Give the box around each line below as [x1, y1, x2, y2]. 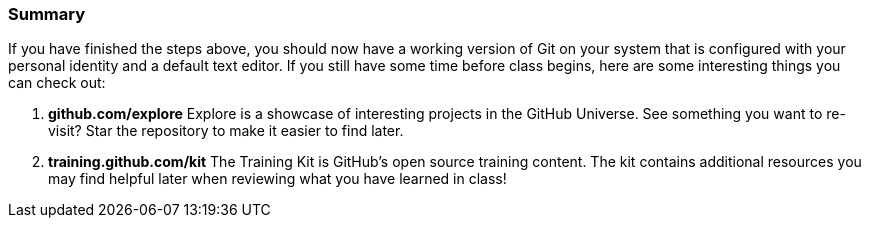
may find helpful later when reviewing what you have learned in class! [48, 170, 507, 188]
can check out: [8, 74, 106, 92]
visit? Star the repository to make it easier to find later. [48, 122, 404, 140]
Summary [8, 4, 86, 24]
